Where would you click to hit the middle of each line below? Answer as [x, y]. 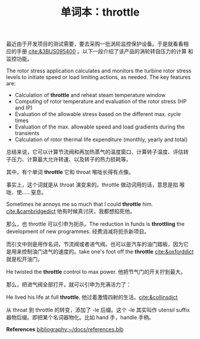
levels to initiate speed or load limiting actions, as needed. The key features [99, 77]
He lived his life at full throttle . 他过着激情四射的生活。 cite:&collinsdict [92, 297]
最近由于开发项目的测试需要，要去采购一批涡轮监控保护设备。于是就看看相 [97, 44]
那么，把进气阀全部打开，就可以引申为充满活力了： [69, 285]
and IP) [24, 108]
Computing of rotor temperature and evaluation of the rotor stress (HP [101, 102]
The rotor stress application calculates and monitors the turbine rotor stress [99, 71]
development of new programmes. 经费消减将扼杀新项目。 [78, 231]
